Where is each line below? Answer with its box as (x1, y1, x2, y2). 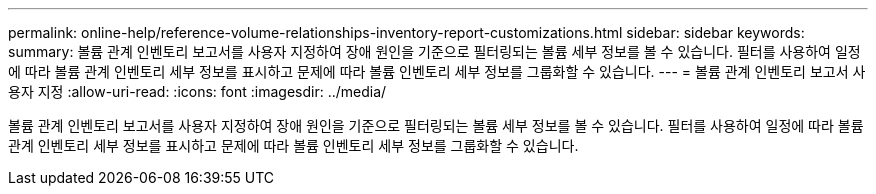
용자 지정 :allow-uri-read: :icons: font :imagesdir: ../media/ (8, 83, 387, 100)
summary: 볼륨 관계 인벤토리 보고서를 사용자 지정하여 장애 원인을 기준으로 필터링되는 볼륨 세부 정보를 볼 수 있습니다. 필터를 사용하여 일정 (8, 43, 861, 60)
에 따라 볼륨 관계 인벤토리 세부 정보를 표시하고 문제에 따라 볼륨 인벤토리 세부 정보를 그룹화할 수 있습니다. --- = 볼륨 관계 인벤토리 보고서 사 (8, 63, 866, 80)
